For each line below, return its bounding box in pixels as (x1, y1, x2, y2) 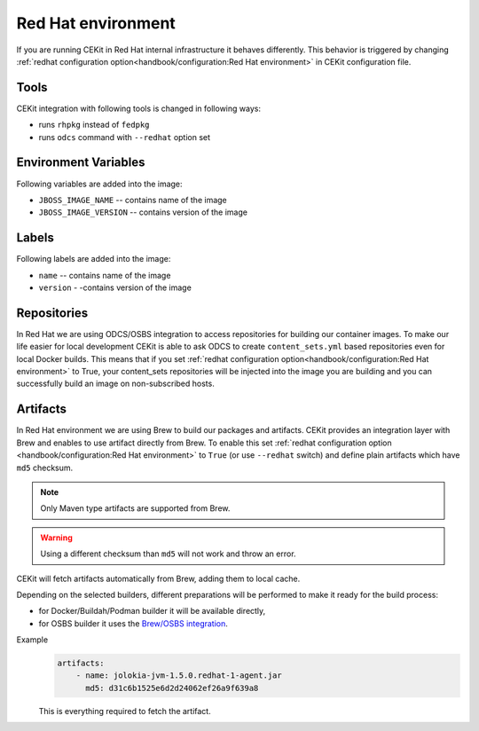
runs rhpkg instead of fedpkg (38, 120, 150, 130)
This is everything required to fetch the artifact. (38, 705, 212, 716)
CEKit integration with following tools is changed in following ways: (16, 103, 262, 114)
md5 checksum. (16, 462, 74, 473)
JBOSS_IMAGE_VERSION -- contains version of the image (38, 207, 248, 217)
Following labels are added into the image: (16, 254, 171, 264)
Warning (40, 532, 73, 543)
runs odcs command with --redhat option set (38, 131, 211, 142)
